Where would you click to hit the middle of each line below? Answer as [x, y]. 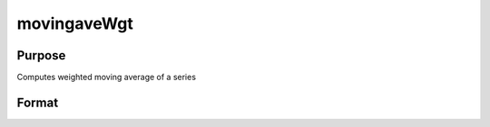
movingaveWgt [75, 23]
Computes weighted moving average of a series [107, 77]
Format [38, 102]
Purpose [41, 55]
